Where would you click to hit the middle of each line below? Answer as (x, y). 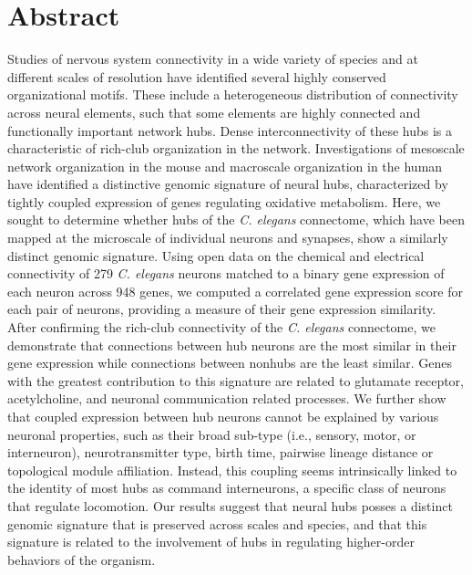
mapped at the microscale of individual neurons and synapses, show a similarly (228, 238)
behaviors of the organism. (82, 559)
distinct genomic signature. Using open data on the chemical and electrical (216, 255)
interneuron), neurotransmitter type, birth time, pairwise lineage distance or (221, 452)
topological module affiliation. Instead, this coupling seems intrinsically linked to (232, 470)
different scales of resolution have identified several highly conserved (197, 76)
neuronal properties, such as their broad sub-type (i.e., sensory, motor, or (212, 434)
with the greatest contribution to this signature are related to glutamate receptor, (236, 380)
